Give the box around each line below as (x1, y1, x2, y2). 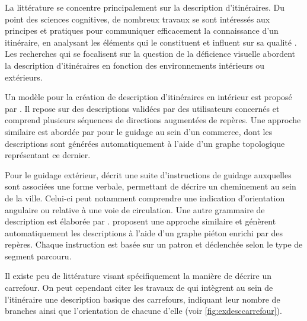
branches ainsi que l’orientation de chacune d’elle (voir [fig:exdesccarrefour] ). (5, 304, 282, 317)
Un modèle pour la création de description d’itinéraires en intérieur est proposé (5, 91, 292, 103)
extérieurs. (5, 70, 43, 83)
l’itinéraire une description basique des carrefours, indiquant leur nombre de (5, 293, 280, 305)
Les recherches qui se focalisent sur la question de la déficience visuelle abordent (5, 47, 296, 60)
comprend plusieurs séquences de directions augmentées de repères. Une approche (5, 114, 301, 126)
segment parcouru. (5, 249, 72, 262)
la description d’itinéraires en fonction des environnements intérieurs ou (5, 59, 265, 71)
